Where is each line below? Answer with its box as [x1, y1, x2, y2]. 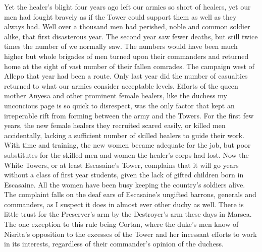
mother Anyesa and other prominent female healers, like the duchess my [4, 90, 227, 101]
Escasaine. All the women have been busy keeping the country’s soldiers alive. [4, 179, 245, 190]
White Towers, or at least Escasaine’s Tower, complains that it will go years [4, 159, 239, 170]
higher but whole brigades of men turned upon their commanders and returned [4, 50, 249, 61]
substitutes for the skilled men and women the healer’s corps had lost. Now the [4, 149, 249, 160]
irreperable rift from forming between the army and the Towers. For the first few [4, 110, 254, 120]
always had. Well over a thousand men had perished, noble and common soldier [4, 21, 250, 32]
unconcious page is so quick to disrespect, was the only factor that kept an [4, 100, 235, 110]
